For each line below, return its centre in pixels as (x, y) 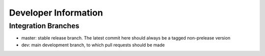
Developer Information (56, 13)
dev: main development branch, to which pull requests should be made (93, 45)
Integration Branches (44, 26)
